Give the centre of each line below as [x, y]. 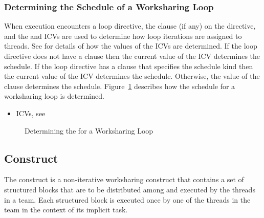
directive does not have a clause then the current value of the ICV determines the [132, 56]
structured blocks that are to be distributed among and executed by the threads [130, 189]
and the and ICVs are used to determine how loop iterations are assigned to [123, 36]
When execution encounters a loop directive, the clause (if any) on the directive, [130, 26]
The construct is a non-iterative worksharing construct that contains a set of [124, 179]
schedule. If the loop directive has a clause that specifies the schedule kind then [129, 66]
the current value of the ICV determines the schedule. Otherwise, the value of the [132, 76]
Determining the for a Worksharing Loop [89, 130]
